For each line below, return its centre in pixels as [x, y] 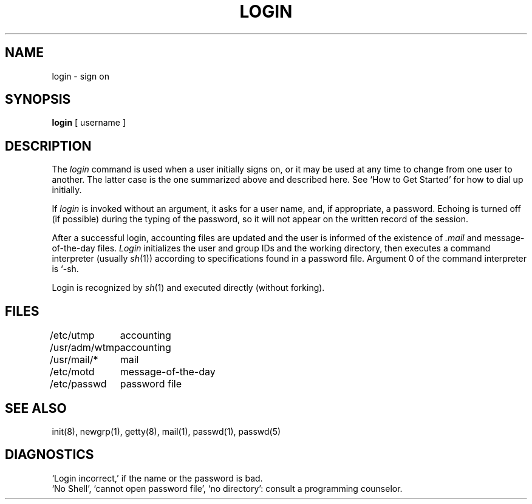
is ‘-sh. [65, 269]
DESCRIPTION [48, 146]
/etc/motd [72, 372]
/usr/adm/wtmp [85, 348]
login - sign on [80, 76]
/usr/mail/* [74, 360]
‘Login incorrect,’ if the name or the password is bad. [157, 478]
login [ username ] [89, 123]
